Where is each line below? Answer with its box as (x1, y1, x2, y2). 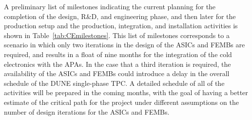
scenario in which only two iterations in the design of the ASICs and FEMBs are (4, 40, 245, 50)
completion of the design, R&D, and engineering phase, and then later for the (4, 11, 236, 21)
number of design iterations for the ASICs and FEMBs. (4, 106, 170, 117)
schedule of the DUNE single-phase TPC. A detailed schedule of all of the (4, 78, 225, 88)
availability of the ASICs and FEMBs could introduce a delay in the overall (4, 68, 230, 79)
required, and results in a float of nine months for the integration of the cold (4, 49, 232, 59)
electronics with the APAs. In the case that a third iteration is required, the (4, 59, 231, 69)
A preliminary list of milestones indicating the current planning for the (4, 1, 216, 11)
